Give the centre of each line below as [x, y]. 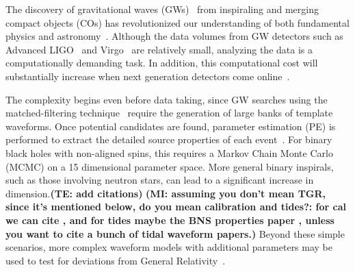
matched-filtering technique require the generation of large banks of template [169, 113]
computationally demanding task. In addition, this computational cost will [162, 63]
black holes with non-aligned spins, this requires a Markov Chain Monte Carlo [169, 152]
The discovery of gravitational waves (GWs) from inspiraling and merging [162, 9]
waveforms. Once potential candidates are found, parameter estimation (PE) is [171, 126]
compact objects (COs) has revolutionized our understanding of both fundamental [177, 22]
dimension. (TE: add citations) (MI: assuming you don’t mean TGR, [166, 193]
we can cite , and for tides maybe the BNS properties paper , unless [170, 220]
